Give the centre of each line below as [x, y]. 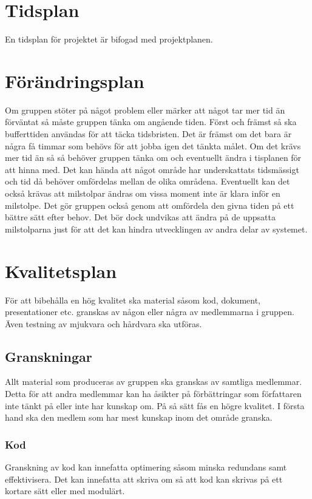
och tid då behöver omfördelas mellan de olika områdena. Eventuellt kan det [148, 181]
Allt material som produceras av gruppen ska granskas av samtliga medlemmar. [154, 382]
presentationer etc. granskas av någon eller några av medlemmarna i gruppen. [150, 312]
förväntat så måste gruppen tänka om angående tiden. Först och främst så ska [151, 122]
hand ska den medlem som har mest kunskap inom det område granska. [139, 417]
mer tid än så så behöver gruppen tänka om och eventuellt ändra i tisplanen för [153, 158]
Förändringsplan [75, 80]
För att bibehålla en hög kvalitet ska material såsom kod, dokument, [133, 300]
